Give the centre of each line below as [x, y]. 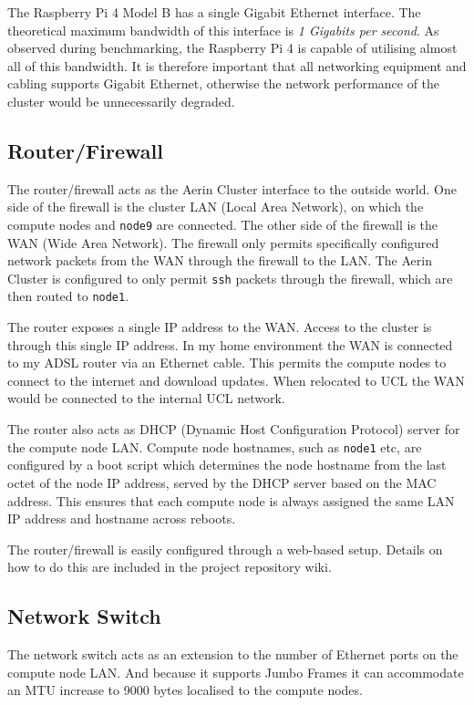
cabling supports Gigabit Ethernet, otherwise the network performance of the [224, 83]
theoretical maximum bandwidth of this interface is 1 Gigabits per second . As [223, 30]
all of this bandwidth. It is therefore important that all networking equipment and [237, 65]
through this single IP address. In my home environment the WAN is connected [230, 344]
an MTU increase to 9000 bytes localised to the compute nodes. [185, 690]
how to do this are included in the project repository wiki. [170, 567]
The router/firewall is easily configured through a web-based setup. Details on [225, 549]
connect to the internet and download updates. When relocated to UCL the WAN [236, 380]
